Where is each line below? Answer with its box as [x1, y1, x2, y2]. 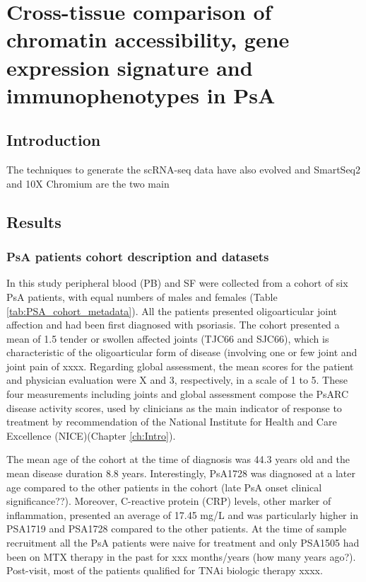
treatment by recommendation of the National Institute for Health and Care [6, 414, 337, 429]
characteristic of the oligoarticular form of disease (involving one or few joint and [6, 345, 358, 360]
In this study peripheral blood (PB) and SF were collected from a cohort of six [6, 275, 348, 290]
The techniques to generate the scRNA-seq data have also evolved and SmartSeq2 [6, 162, 361, 177]
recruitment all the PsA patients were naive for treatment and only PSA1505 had [6, 535, 360, 550]
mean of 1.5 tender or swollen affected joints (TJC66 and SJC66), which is [6, 331, 329, 346]
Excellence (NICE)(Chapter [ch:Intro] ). [6, 428, 176, 443]
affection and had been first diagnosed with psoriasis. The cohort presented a [6, 317, 340, 332]
